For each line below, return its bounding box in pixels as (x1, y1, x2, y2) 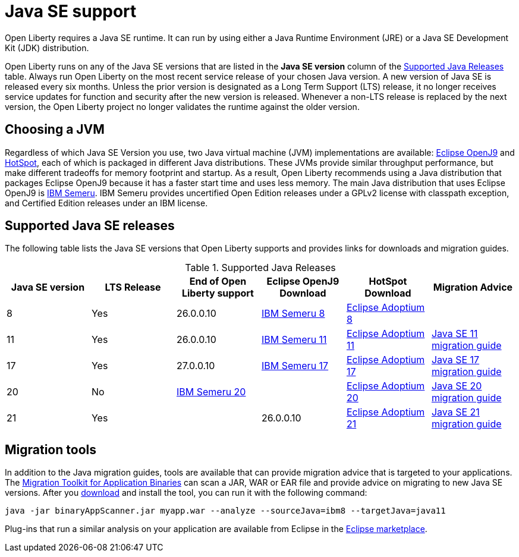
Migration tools (5, 442, 96, 457)
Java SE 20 (431, 380, 482, 392)
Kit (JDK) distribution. (5, 42, 89, 53)
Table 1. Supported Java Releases (185, 262, 336, 274)
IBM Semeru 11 (261, 333, 327, 346)
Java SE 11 (431, 328, 478, 340)
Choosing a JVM (5, 122, 105, 137)
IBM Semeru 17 (261, 360, 329, 372)
